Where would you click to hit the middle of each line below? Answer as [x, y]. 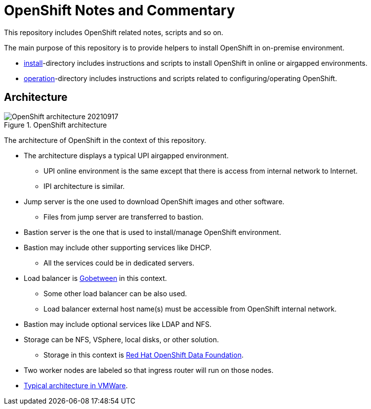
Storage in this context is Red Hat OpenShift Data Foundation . [144, 355]
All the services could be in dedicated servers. [119, 263]
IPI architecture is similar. [84, 186]
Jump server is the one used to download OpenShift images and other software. [154, 201]
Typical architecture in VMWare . [76, 385]
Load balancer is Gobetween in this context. [95, 278]
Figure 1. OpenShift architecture [56, 125]
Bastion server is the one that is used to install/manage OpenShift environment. [152, 232]
